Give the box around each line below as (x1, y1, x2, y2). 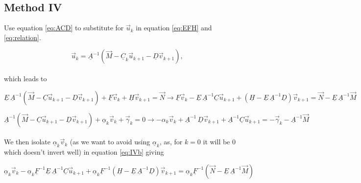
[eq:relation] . (4, 32, 41, 42)
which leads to (4, 73, 47, 83)
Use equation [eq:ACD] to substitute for (4, 23, 124, 33)
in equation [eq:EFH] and (136, 23, 212, 33)
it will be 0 (203, 137, 236, 147)
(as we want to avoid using (70, 137, 150, 147)
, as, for (159, 137, 183, 147)
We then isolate (4, 137, 50, 147)
